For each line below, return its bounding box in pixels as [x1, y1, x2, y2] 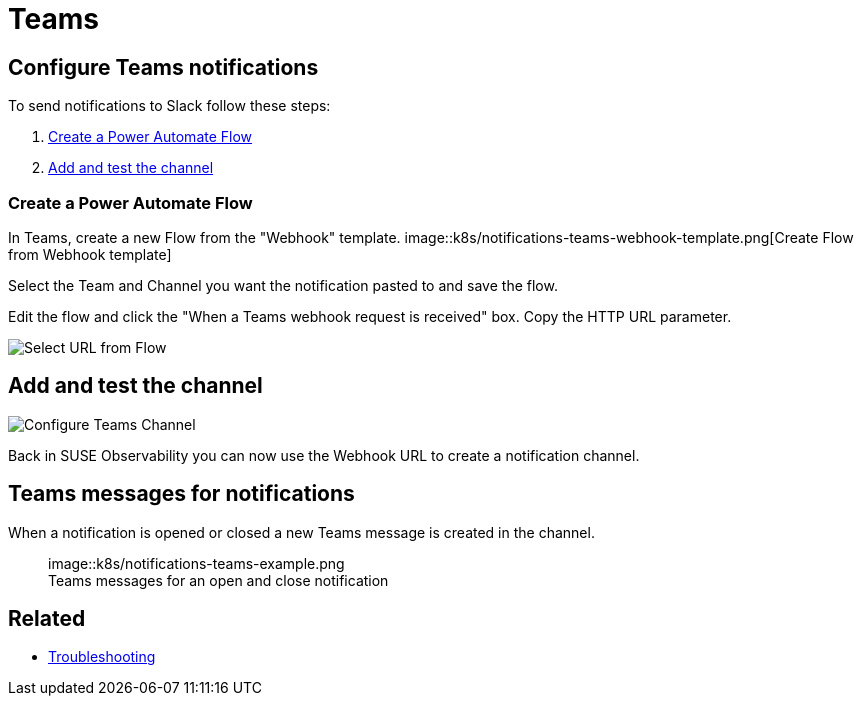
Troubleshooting [48, 648, 156, 666]
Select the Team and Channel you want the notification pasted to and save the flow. [8, 276, 558, 294]
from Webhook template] [8, 245, 172, 263]
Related [8, 606, 86, 632]
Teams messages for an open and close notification [48, 571, 389, 589]
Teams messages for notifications [8, 481, 355, 507]
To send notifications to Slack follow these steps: [8, 97, 331, 115]
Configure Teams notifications [8, 54, 319, 80]
